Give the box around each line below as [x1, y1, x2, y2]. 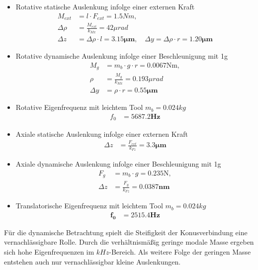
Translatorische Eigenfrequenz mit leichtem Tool [15, 200, 163, 211]
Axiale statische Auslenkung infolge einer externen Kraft [15, 128, 188, 139]
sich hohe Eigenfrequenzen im [4, 246, 94, 257]
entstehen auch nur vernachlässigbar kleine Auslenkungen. [4, 256, 181, 267]
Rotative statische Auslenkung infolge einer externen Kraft [15, 1, 195, 11]
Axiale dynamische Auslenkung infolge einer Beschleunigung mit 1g [15, 159, 221, 169]
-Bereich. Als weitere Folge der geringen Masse [109, 246, 251, 257]
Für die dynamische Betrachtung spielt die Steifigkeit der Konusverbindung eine [4, 227, 248, 237]
